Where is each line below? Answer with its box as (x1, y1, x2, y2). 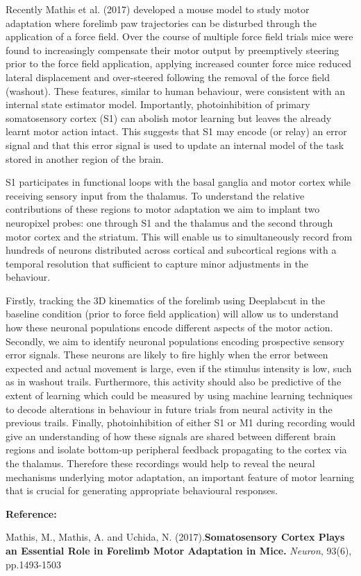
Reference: (6, 506, 57, 521)
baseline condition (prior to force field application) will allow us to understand (6, 306, 339, 321)
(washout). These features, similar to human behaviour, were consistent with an (6, 83, 346, 98)
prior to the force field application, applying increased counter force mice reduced (6, 56, 352, 71)
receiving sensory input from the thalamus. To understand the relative (6, 188, 305, 202)
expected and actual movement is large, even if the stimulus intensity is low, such (6, 360, 352, 375)
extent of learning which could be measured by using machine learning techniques (6, 388, 353, 403)
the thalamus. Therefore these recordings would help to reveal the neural (6, 456, 315, 470)
